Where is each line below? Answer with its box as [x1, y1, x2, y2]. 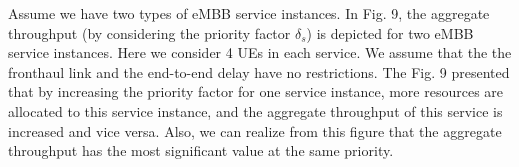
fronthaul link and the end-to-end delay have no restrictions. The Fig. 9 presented [8, 61, 510, 82]
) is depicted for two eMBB [306, 22, 474, 43]
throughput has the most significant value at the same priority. [8, 140, 394, 161]
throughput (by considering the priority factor [8, 22, 291, 43]
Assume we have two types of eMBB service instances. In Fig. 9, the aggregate [8, 3, 490, 23]
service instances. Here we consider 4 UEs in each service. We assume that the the [8, 42, 512, 63]
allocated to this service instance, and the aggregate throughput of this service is [8, 100, 503, 121]
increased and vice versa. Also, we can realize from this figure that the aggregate [8, 120, 502, 141]
